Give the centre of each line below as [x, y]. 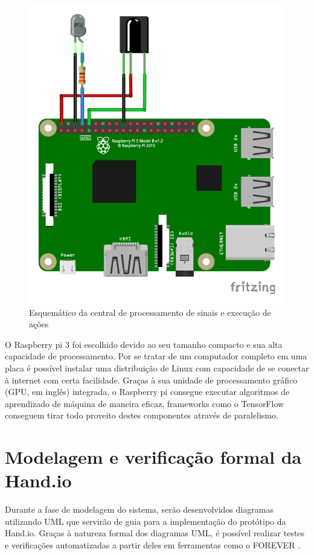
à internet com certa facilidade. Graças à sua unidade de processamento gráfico [151, 380]
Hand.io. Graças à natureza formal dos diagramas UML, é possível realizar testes [155, 533]
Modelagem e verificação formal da [153, 457]
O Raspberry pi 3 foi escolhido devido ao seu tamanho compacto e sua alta [144, 344]
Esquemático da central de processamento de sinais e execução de [150, 312]
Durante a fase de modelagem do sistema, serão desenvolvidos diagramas [139, 509]
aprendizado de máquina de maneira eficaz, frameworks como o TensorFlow [145, 403]
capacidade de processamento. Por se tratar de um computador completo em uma [156, 356]
